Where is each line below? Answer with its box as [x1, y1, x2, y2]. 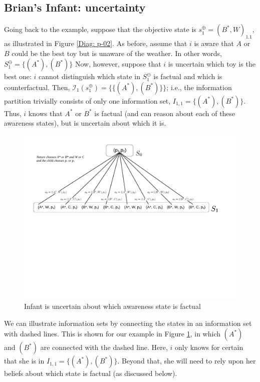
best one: [4, 71, 32, 82]
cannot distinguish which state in [39, 71, 140, 82]
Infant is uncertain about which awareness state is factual [24, 301, 201, 311]
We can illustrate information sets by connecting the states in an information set [4, 317, 252, 328]
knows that [28, 108, 63, 118]
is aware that [194, 38, 234, 48]
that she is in [4, 355, 45, 366]
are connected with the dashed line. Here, [40, 342, 168, 352]
